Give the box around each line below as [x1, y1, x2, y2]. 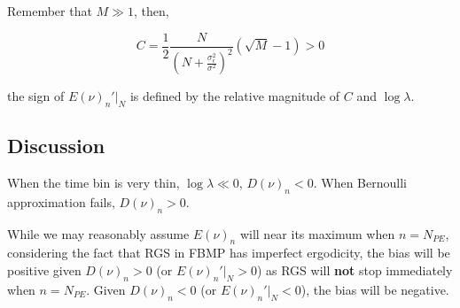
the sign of [7, 87, 65, 104]
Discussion [7, 132, 105, 159]
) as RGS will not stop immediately [256, 260, 453, 279]
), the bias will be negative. [300, 280, 449, 298]
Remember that [7, 2, 92, 19]
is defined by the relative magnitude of [129, 87, 340, 104]
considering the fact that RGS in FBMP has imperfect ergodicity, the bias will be [7, 243, 450, 262]
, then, [133, 2, 169, 19]
